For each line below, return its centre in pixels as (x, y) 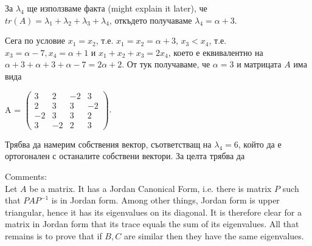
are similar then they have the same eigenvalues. (214, 235)
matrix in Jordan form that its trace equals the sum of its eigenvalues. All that (152, 224)
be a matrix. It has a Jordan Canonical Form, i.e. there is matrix (151, 188)
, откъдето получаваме (151, 20)
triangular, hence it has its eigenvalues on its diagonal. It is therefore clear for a (153, 212)
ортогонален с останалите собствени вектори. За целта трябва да (125, 156)
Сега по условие (35, 40)
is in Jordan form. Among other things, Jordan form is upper (165, 200)
